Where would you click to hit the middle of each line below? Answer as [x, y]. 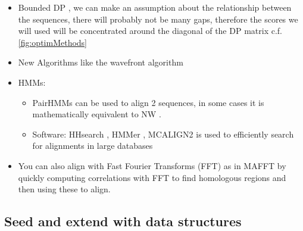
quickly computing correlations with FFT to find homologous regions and [152, 177]
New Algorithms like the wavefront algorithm [101, 62]
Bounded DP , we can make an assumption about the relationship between [155, 7]
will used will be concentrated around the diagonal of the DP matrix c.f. [150, 31]
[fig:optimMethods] [53, 42]
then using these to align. [64, 189]
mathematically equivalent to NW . [97, 114]
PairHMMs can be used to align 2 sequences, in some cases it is [148, 102]
